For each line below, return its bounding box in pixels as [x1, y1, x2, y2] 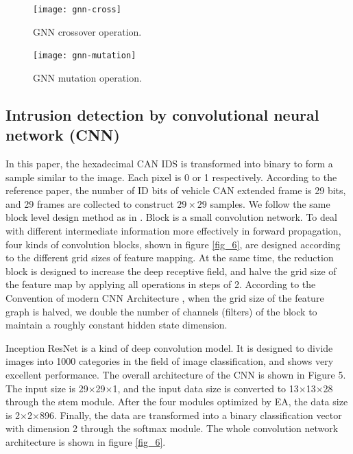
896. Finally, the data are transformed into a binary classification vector [39, 407, 342, 422]
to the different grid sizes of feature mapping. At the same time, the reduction [5, 250, 334, 265]
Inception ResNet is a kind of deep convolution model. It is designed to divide [5, 340, 333, 355]
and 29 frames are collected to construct [5, 196, 174, 211]
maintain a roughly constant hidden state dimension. [5, 318, 228, 332]
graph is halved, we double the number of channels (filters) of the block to [5, 304, 317, 318]
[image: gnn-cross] [33, 5, 121, 14]
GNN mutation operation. [33, 70, 142, 84]
